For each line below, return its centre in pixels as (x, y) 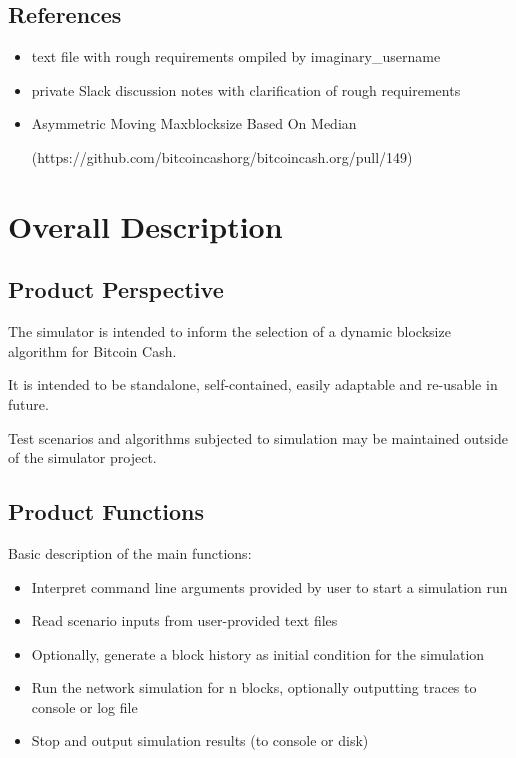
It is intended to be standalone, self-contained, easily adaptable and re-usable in (253, 384)
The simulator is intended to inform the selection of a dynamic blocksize (229, 331)
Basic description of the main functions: (130, 552)
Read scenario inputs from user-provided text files (184, 620)
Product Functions (106, 511)
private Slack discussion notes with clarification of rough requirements (246, 89)
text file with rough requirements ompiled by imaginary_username (236, 56)
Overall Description (145, 225)
